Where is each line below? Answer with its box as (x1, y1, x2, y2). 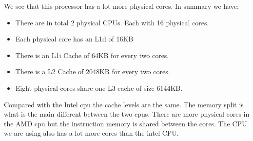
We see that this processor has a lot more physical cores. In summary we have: (4, 1, 239, 11)
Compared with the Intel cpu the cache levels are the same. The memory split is (4, 99, 244, 109)
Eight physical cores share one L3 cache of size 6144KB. (15, 82, 183, 93)
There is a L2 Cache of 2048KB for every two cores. (15, 66, 170, 77)
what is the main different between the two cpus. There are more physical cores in (4, 109, 250, 119)
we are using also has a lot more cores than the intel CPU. (4, 128, 179, 138)
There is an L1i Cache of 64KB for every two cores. (15, 50, 169, 60)
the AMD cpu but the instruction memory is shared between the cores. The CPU (4, 118, 247, 128)
